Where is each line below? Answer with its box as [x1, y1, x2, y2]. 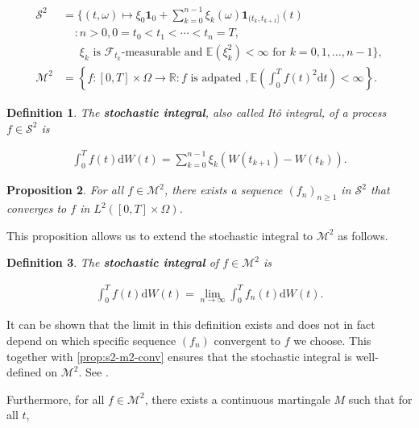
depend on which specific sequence [6, 331, 176, 348]
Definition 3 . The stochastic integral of [6, 254, 219, 271]
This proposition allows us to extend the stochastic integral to [6, 226, 313, 243]
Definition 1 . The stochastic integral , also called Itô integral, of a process [6, 103, 387, 120]
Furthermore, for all [6, 390, 105, 407]
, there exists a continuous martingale [144, 390, 330, 407]
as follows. [338, 226, 388, 243]
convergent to [214, 331, 280, 348]
